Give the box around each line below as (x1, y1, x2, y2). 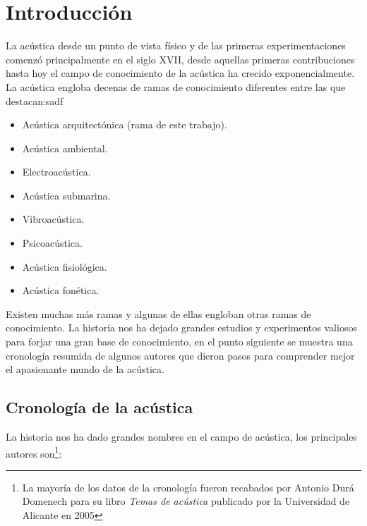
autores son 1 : (6, 444, 62, 460)
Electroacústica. (22, 164, 91, 179)
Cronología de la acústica (6, 396, 193, 418)
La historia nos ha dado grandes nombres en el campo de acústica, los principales (6, 429, 357, 444)
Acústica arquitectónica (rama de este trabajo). (22, 117, 227, 132)
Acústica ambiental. (22, 140, 108, 155)
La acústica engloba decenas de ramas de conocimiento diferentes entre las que (6, 79, 346, 94)
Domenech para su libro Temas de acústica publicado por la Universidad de (22, 494, 350, 508)
